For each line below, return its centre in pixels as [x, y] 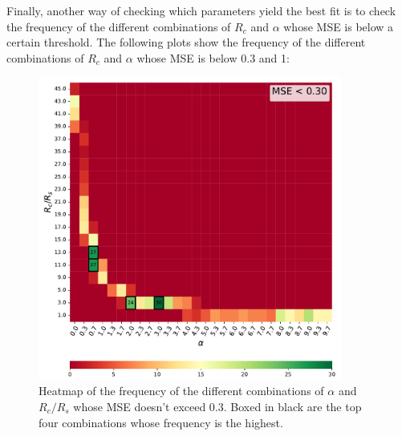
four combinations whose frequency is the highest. [161, 422]
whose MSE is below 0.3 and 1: [213, 57]
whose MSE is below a [339, 26]
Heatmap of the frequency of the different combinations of [181, 391]
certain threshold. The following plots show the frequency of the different [186, 42]
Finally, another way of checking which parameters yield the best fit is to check [201, 10]
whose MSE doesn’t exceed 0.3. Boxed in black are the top [217, 406]
